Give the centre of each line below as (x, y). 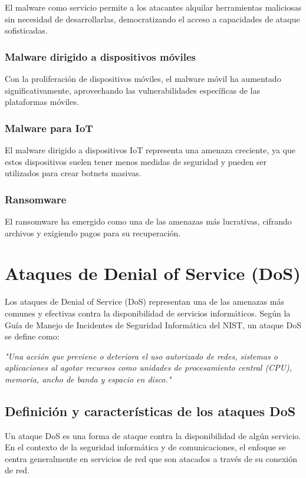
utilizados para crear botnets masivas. (73, 173)
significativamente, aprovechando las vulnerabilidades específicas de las (132, 90)
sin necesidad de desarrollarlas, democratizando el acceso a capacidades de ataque (152, 19)
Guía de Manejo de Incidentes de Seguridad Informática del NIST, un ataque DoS (153, 324)
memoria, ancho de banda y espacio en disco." (88, 379)
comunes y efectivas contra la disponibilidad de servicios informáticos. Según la (148, 313)
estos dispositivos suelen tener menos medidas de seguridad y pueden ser (136, 161)
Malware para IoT (49, 128)
